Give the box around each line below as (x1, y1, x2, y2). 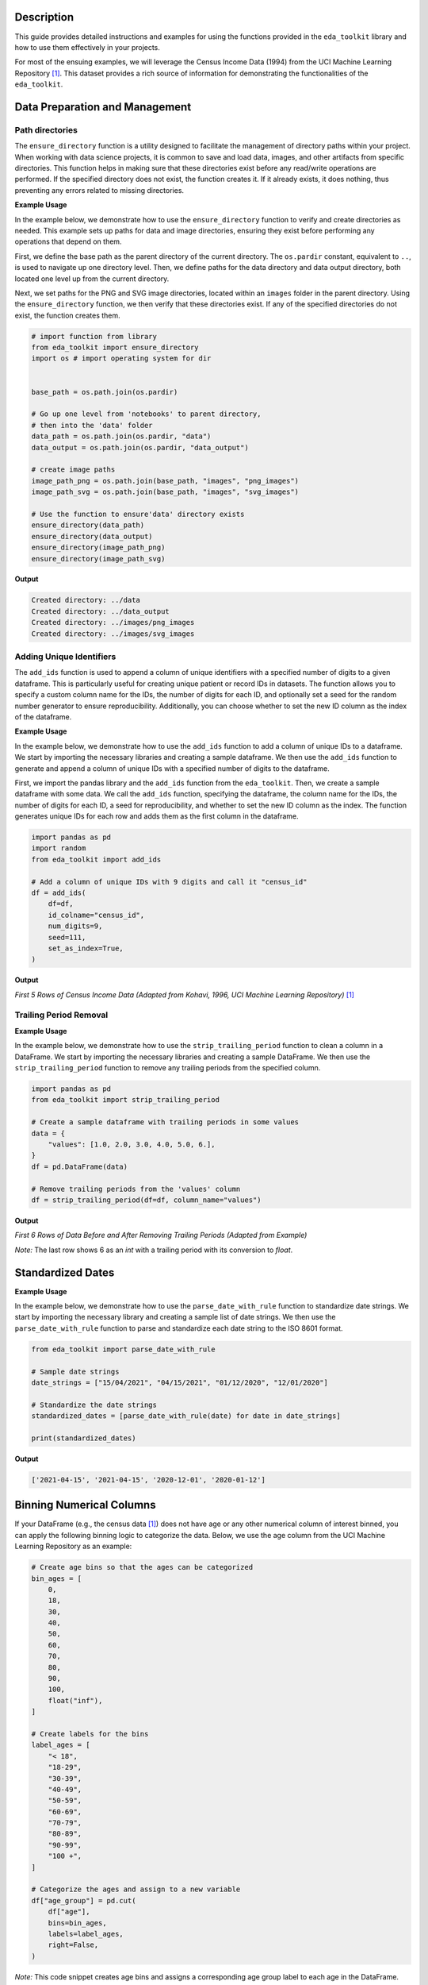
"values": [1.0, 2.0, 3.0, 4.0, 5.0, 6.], (48, 1139, 216, 1149)
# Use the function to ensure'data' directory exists (31, 509, 245, 518)
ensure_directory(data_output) (31, 532, 154, 541)
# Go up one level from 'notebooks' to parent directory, (31, 410, 262, 418)
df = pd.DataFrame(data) (31, 1162, 128, 1171)
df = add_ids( (31, 888, 86, 897)
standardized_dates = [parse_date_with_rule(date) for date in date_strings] (31, 1412, 341, 1420)
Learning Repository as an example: (14, 1541, 132, 1551)
